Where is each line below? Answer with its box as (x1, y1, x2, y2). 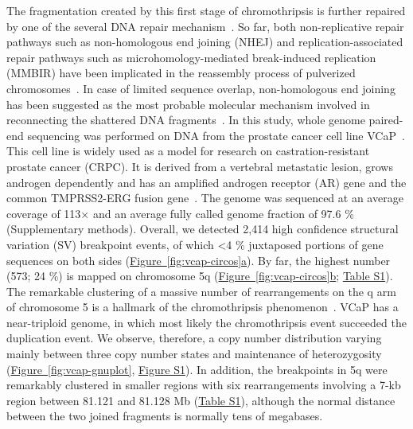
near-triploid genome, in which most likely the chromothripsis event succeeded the (6, 314, 407, 330)
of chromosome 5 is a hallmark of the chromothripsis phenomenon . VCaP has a (6, 298, 399, 315)
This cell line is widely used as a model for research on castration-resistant (6, 142, 370, 159)
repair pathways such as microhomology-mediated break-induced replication (6, 49, 376, 65)
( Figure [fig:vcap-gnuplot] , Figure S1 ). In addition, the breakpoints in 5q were (6, 361, 388, 377)
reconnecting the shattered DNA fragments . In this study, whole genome (6, 111, 365, 128)
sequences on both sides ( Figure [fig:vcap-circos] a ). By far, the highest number (6, 252, 391, 268)
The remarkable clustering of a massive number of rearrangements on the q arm (6, 283, 396, 299)
